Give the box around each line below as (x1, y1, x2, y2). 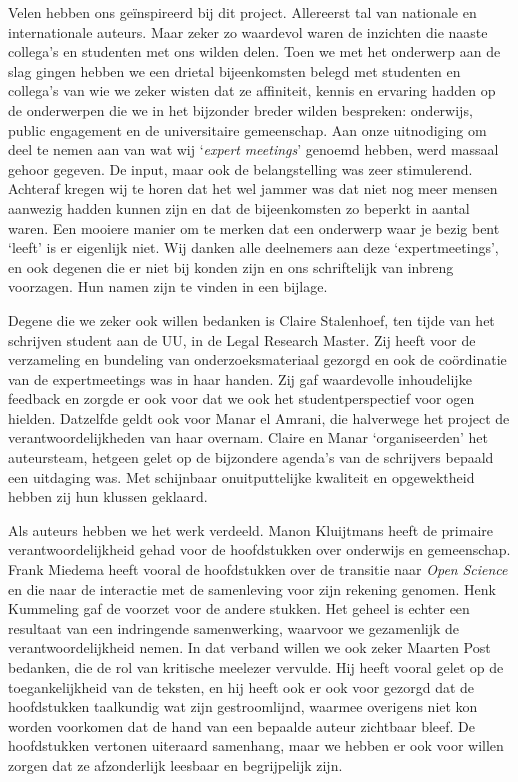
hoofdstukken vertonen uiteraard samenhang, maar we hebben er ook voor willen (8, 735, 504, 756)
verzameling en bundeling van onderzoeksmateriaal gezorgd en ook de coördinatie (8, 349, 507, 370)
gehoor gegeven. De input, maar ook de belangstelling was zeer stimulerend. (8, 158, 473, 179)
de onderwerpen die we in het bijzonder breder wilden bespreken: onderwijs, (8, 99, 473, 120)
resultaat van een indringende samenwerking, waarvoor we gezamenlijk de (8, 617, 460, 638)
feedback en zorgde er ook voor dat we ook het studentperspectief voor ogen (8, 388, 475, 409)
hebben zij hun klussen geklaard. (8, 486, 208, 507)
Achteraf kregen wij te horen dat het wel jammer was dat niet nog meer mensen (8, 178, 498, 199)
